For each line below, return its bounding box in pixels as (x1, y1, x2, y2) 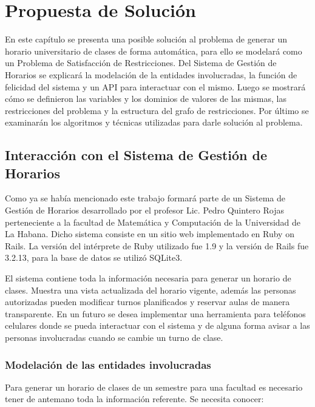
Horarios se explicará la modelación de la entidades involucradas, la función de (5, 68, 297, 81)
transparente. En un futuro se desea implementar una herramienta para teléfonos (5, 307, 306, 320)
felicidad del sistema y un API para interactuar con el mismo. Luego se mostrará (5, 80, 306, 93)
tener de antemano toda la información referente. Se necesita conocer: (5, 392, 264, 405)
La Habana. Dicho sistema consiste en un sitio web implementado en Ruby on (5, 227, 294, 240)
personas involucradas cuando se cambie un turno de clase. (5, 331, 223, 343)
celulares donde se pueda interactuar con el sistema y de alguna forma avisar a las (5, 319, 310, 332)
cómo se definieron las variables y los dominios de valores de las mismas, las (5, 92, 286, 105)
